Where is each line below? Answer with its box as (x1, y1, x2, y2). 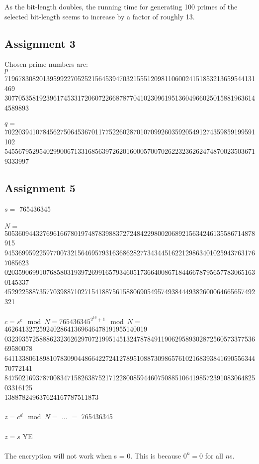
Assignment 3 (4, 35, 76, 51)
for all (205, 450, 223, 461)
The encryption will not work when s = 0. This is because (4, 450, 181, 461)
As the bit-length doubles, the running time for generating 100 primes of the (4, 1, 238, 11)
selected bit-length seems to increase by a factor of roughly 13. (4, 11, 195, 21)
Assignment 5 (4, 180, 76, 195)
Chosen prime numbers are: (4, 59, 88, 69)
